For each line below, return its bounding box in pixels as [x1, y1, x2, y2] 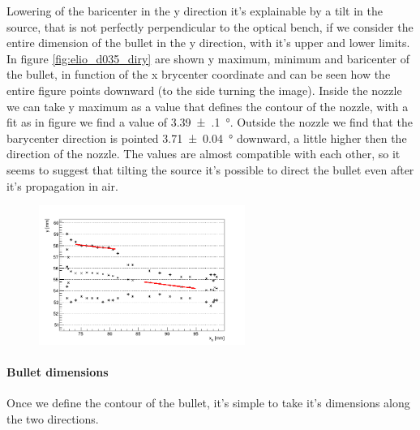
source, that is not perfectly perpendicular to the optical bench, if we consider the [6, 18, 414, 35]
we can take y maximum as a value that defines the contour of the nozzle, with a [6, 97, 409, 114]
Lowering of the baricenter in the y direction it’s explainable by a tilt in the [6, 2, 384, 19]
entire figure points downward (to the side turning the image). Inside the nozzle [6, 81, 402, 98]
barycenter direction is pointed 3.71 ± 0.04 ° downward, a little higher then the [6, 129, 407, 146]
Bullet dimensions [6, 363, 109, 380]
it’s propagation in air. [6, 177, 118, 194]
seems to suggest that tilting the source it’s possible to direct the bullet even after [6, 161, 414, 178]
